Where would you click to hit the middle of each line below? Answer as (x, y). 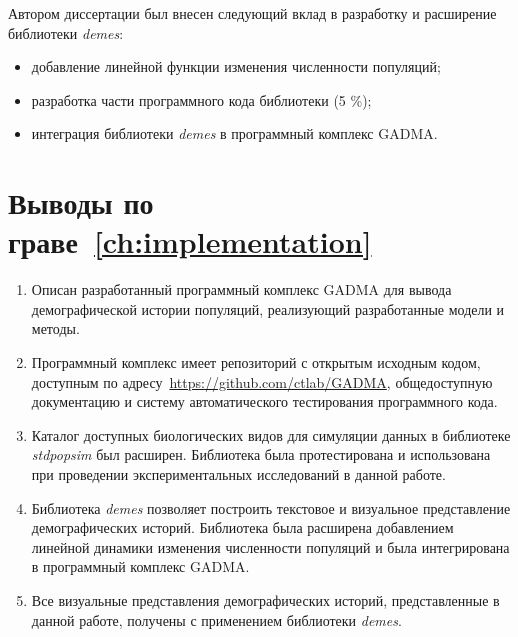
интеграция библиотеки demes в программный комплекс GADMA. (234, 133)
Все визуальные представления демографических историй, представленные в (265, 600)
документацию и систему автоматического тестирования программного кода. (264, 401)
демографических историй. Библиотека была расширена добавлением (242, 527)
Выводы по (81, 202)
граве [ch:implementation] (190, 241)
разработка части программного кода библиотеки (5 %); (201, 99)
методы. (55, 328)
